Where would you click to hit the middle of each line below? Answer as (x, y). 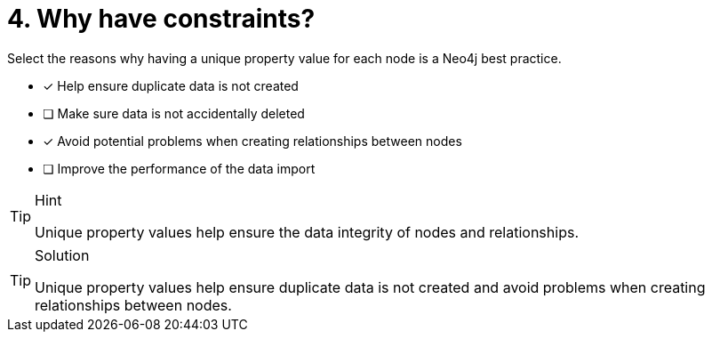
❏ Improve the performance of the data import (179, 168)
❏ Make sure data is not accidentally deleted (174, 113)
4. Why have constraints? (161, 19)
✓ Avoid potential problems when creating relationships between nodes (252, 141)
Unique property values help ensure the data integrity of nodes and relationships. (307, 232)
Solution (62, 255)
